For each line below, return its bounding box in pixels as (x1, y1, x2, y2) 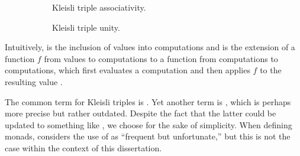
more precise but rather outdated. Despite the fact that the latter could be (5, 107, 276, 119)
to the (260, 64, 282, 76)
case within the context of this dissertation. (5, 141, 162, 154)
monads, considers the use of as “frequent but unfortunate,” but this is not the (5, 130, 291, 142)
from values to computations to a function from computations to (44, 52, 278, 64)
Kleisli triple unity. (52, 21, 120, 33)
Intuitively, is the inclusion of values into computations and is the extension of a (5, 41, 295, 53)
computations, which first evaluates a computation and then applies (5, 64, 250, 76)
